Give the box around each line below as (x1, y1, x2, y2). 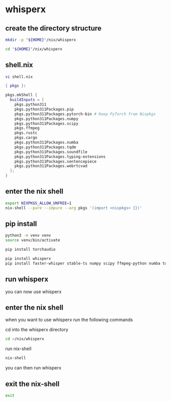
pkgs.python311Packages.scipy (14, 121, 79, 126)
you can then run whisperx (5, 365, 62, 371)
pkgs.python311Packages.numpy (14, 116, 79, 121)
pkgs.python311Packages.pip (14, 106, 74, 112)
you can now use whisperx (5, 288, 62, 294)
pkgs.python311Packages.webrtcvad (14, 164, 88, 169)
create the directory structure (5, 24, 102, 33)
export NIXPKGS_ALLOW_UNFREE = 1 (5, 200, 72, 206)
